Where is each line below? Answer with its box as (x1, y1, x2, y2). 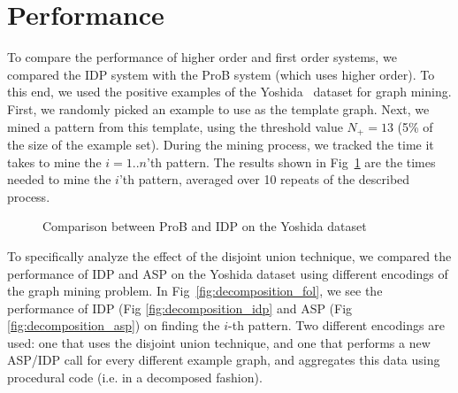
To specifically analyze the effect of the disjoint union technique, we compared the (7, 246, 452, 265)
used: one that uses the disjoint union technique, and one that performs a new (7, 333, 431, 351)
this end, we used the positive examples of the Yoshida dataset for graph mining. (7, 82, 452, 101)
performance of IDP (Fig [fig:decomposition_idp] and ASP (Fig (7, 298, 353, 317)
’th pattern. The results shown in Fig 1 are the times (147, 152, 436, 171)
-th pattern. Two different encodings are (228, 316, 445, 335)
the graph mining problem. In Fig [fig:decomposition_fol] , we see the (7, 281, 383, 300)
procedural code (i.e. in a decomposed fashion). (7, 368, 263, 387)
